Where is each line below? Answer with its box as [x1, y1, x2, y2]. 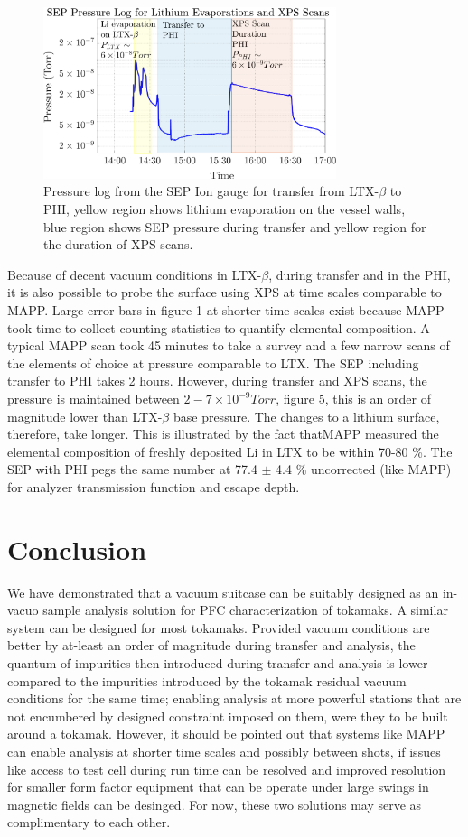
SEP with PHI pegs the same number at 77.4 [7, 460, 257, 479]
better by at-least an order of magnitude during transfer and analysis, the [7, 636, 416, 655]
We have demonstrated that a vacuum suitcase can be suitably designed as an [7, 582, 439, 601]
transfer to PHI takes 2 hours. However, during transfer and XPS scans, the [7, 371, 427, 390]
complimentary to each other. [7, 813, 171, 832]
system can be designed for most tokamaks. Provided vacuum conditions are [7, 618, 430, 637]
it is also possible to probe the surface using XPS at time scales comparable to [7, 283, 442, 302]
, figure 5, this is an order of [276, 389, 431, 407]
